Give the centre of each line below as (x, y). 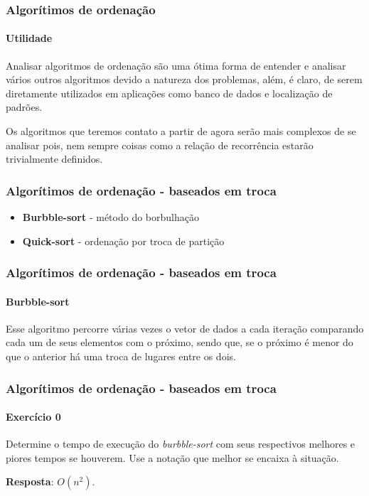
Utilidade (29, 38)
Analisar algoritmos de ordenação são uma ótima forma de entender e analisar (176, 65)
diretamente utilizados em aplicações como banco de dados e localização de (169, 93)
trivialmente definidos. (54, 159)
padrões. (24, 107)
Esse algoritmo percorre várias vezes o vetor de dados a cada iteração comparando (185, 328)
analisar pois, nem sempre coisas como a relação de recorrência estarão (160, 145)
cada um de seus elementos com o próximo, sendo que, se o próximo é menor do (180, 342)
